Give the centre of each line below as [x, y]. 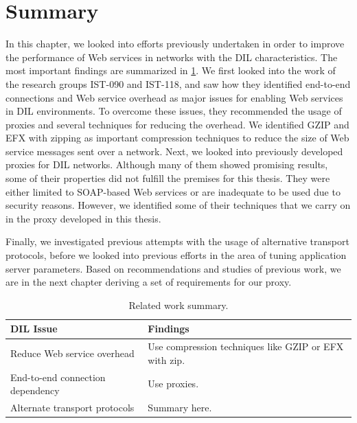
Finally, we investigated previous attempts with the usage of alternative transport [177, 241]
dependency [35, 390]
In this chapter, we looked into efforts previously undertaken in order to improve [175, 44]
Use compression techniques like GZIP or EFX [246, 346]
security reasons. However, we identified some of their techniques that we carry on [178, 205]
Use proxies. [173, 384]
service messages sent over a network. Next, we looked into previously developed [174, 151]
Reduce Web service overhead [72, 353]
